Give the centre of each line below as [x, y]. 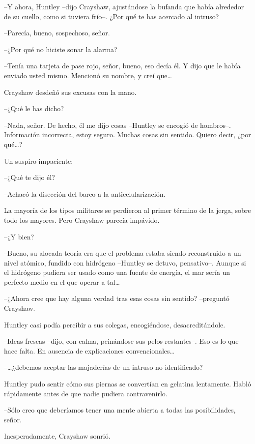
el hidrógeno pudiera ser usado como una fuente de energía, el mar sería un [117, 272]
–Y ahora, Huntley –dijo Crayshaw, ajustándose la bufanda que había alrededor [124, 6]
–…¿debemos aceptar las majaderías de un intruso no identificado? [103, 367]
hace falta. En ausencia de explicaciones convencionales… [89, 350]
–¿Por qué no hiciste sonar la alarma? [61, 49]
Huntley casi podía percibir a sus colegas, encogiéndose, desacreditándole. [115, 324]
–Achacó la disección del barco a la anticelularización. [85, 193]
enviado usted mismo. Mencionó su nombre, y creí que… [88, 75]
